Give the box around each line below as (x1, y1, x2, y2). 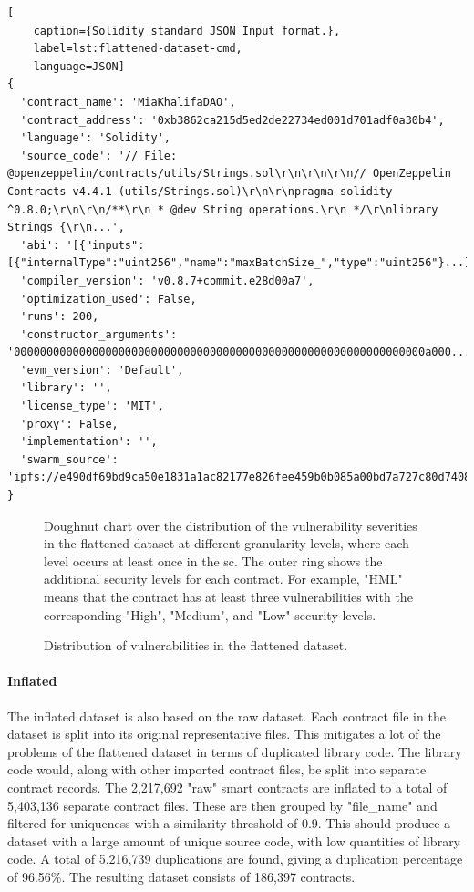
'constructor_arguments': (20, 327, 178, 341)
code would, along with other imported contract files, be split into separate (7, 760, 427, 779)
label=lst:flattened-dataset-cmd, (33, 42, 242, 56)
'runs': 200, (20, 310, 99, 324)
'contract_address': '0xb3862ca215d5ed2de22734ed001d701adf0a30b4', (20, 113, 445, 127)
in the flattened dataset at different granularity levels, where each (44, 534, 409, 553)
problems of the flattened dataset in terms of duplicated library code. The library (7, 742, 462, 761)
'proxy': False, (20, 417, 118, 430)
